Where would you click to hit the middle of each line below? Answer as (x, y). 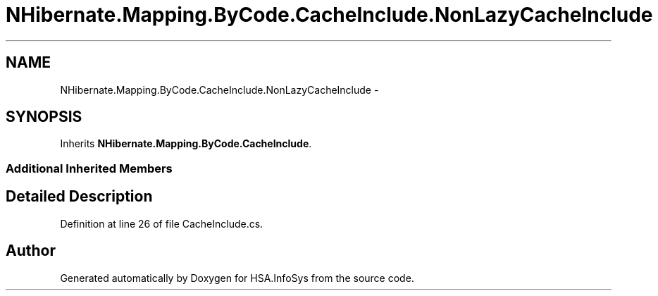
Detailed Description (79, 197)
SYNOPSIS (44, 117)
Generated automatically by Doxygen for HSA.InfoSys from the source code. (237, 278)
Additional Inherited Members (89, 168)
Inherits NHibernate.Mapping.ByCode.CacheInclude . (186, 144)
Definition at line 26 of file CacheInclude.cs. (162, 223)
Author (31, 251)
